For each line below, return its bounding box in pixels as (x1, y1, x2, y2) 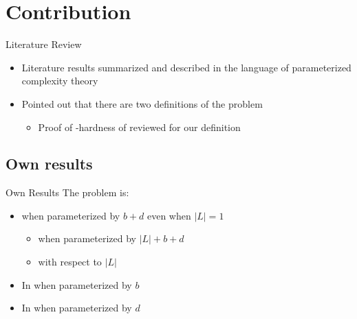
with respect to (38, 255, 102, 269)
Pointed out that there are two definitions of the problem (21, 96, 263, 110)
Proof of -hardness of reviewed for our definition (38, 119, 241, 134)
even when (147, 208, 191, 222)
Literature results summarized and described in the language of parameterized (21, 60, 351, 74)
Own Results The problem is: (6, 185, 129, 200)
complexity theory (21, 73, 98, 88)
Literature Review (6, 37, 82, 51)
